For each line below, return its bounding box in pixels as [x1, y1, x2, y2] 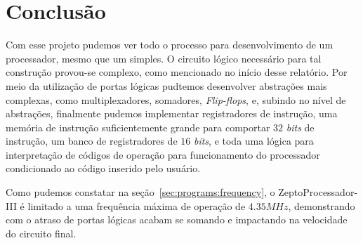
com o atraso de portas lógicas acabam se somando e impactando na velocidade [6, 212, 348, 227]
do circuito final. [6, 225, 77, 240]
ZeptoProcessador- [278, 185, 358, 199]
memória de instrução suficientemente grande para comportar [6, 119, 270, 134]
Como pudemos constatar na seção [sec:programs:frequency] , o [6, 185, 275, 199]
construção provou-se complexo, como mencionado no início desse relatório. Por [6, 65, 348, 79]
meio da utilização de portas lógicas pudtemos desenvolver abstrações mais [6, 78, 327, 93]
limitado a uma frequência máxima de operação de [27, 198, 246, 213]
